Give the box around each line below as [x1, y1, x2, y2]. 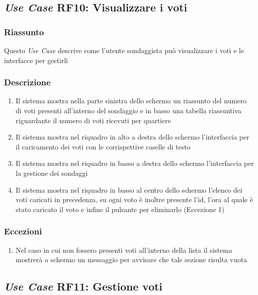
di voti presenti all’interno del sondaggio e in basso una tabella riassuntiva [15, 105, 242, 115]
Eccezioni [4, 225, 42, 237]
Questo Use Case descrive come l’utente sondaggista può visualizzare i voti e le [4, 45, 244, 55]
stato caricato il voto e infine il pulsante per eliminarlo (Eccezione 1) [15, 204, 225, 214]
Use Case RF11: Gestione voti [4, 279, 163, 294]
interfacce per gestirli [4, 55, 68, 65]
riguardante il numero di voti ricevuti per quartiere [15, 115, 171, 125]
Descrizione [4, 76, 51, 88]
